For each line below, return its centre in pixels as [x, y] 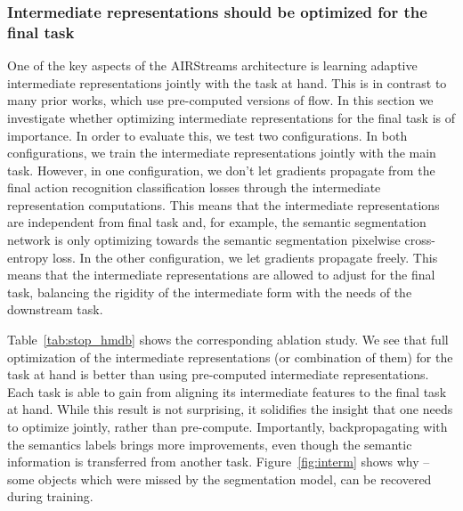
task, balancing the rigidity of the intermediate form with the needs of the [210, 292]
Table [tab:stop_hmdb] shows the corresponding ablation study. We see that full [228, 340]
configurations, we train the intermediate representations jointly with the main [222, 153]
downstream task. [55, 309]
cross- [420, 240]
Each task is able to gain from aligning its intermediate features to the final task [227, 391]
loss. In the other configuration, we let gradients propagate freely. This [245, 257]
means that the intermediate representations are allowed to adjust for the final [221, 275]
